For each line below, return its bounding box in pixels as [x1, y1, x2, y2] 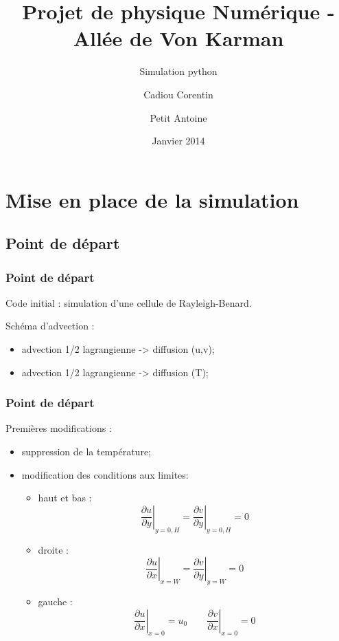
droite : [38, 542, 69, 556]
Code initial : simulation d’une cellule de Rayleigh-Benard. [5, 295, 252, 309]
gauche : [38, 594, 73, 609]
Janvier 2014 [152, 133, 205, 148]
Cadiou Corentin [143, 87, 213, 101]
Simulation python [139, 64, 218, 78]
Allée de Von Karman [73, 24, 284, 52]
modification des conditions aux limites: [21, 467, 189, 481]
